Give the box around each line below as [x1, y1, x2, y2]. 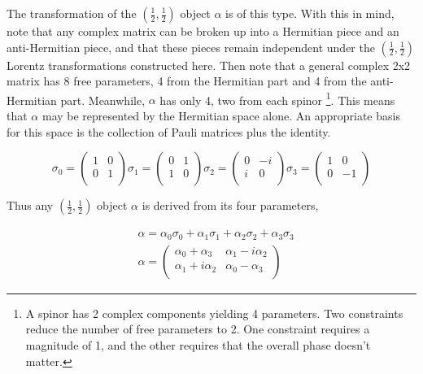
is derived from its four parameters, [142, 197, 319, 214]
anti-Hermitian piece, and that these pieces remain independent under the [7, 38, 375, 55]
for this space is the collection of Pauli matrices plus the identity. [7, 123, 331, 140]
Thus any [7, 197, 54, 214]
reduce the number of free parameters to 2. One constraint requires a [25, 320, 370, 337]
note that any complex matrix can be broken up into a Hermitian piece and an [7, 23, 399, 39]
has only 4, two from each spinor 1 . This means [159, 89, 395, 108]
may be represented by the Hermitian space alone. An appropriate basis [41, 107, 400, 124]
